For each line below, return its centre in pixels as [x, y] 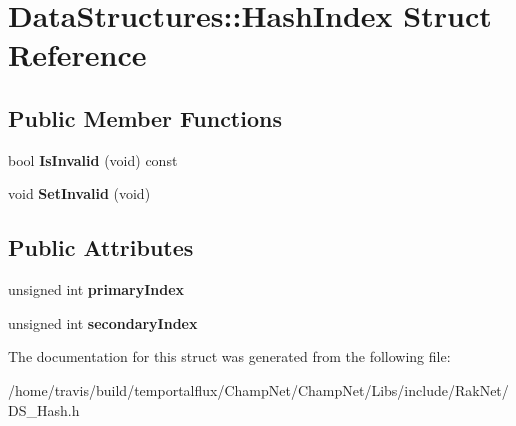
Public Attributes [101, 247]
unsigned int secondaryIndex [103, 322]
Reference [77, 54]
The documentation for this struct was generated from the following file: [229, 356]
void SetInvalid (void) [79, 193]
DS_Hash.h [44, 409]
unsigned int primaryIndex [96, 289]
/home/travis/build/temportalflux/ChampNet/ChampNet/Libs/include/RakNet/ [258, 389]
